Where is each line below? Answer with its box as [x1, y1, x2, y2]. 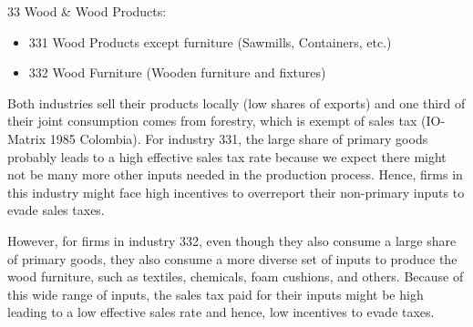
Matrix [7, 128, 46, 148]
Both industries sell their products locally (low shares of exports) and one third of [7, 93, 466, 112]
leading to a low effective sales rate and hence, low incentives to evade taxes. [7, 302, 435, 322]
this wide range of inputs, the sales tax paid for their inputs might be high [7, 284, 424, 303]
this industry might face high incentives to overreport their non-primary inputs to [7, 182, 465, 201]
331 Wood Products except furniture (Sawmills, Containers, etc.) [28, 32, 392, 51]
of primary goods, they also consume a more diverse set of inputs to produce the [7, 249, 458, 268]
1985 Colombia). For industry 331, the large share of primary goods [49, 128, 428, 148]
